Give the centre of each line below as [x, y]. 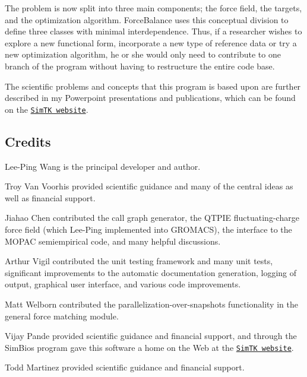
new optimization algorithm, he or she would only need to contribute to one [143, 54]
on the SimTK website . [47, 109]
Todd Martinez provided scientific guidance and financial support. [125, 367]
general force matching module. [62, 316]
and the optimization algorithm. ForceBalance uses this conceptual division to [147, 19]
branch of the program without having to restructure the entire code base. [140, 66]
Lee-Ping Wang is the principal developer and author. [103, 166]
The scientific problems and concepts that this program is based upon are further [153, 86]
